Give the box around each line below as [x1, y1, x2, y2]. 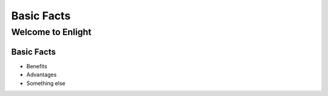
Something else [26, 79, 66, 87]
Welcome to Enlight [11, 27, 92, 37]
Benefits [26, 62, 48, 69]
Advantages [26, 71, 57, 78]
